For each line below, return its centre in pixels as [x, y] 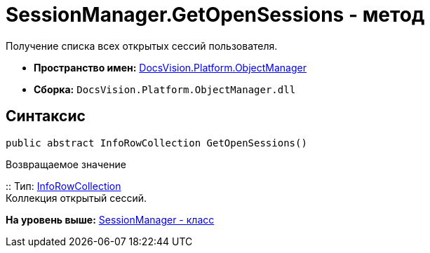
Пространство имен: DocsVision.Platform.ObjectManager [170, 67]
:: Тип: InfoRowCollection [63, 186]
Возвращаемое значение [66, 164]
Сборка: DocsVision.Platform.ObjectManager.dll [165, 89]
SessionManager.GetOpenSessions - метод [215, 15]
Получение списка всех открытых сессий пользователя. [142, 46]
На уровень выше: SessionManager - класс [110, 219]
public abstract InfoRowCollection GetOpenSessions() [156, 143]
